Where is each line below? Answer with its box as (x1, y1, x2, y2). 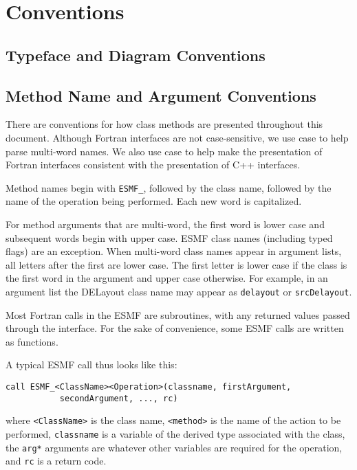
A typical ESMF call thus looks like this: (6, 357, 177, 372)
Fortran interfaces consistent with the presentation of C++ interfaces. (6, 157, 301, 172)
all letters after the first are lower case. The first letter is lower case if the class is (6, 257, 347, 271)
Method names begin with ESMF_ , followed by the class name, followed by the (6, 180, 332, 194)
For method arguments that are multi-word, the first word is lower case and (6, 216, 325, 231)
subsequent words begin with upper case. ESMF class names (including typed (6, 230, 333, 245)
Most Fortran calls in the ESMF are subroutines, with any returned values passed (6, 307, 350, 322)
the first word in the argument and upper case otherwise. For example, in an (6, 271, 328, 285)
